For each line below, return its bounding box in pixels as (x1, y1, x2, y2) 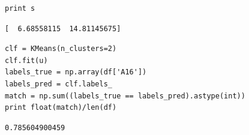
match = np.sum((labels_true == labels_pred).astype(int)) (5, 91, 245, 100)
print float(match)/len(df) (5, 103, 117, 112)
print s (5, 4, 35, 13)
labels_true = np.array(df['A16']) (5, 68, 147, 77)
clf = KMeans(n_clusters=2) (5, 44, 117, 53)
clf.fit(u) (5, 56, 48, 65)
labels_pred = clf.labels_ (5, 79, 112, 88)
